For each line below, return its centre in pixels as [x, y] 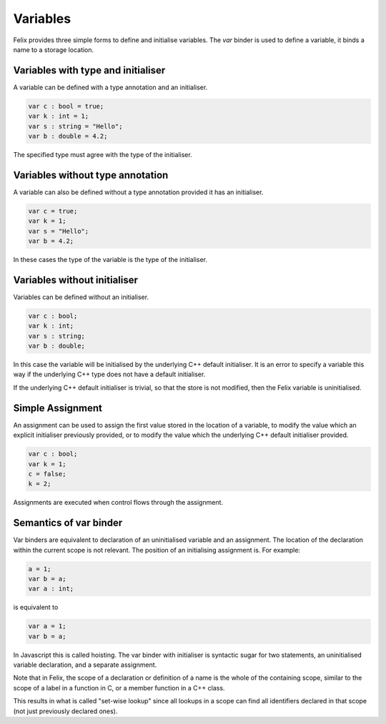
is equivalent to [36, 608]
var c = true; [53, 211]
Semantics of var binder [68, 523]
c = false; [47, 474]
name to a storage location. [54, 49]
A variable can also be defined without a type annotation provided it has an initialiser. [138, 192]
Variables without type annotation [91, 175]
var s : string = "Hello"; [75, 126]
